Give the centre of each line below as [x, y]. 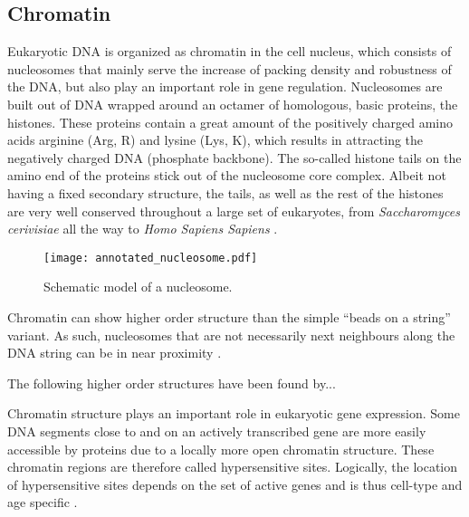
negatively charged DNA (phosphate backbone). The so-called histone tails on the [234, 157]
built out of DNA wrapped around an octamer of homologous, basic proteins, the [233, 104]
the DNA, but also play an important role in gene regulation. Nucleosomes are [225, 86]
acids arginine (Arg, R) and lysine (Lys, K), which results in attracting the [215, 140]
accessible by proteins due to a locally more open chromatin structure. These [221, 449]
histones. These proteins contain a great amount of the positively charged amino [230, 122]
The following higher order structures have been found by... [172, 383]
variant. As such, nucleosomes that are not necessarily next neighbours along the [231, 335]
